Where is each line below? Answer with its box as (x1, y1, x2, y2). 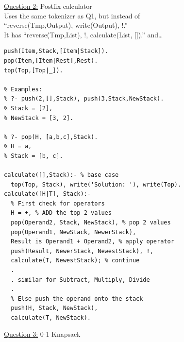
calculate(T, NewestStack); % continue (11, 257, 140, 264)
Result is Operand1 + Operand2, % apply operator (11, 238, 174, 245)
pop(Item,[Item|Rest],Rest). (4, 57, 98, 64)
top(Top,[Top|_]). (4, 67, 63, 74)
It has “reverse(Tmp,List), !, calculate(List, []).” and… (4, 29, 163, 39)
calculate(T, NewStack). (11, 314, 91, 321)
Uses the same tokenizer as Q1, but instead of (4, 10, 140, 20)
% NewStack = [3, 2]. (4, 114, 74, 121)
